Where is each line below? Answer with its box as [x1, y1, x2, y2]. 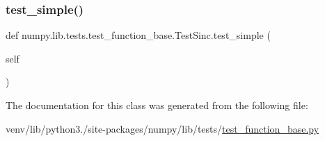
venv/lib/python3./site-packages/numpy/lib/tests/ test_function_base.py [6, 121, 319, 135]
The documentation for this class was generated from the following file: [6, 98, 308, 112]
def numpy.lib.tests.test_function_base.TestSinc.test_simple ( [6, 28, 271, 42]
